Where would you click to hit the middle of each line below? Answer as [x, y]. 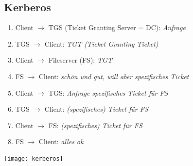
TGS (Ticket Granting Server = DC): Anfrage [117, 27]
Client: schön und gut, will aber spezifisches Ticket [114, 76]
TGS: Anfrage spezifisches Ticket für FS [108, 92]
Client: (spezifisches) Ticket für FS [96, 109]
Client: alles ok [61, 141]
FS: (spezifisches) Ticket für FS [95, 125]
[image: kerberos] [34, 158]
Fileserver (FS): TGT [80, 60]
